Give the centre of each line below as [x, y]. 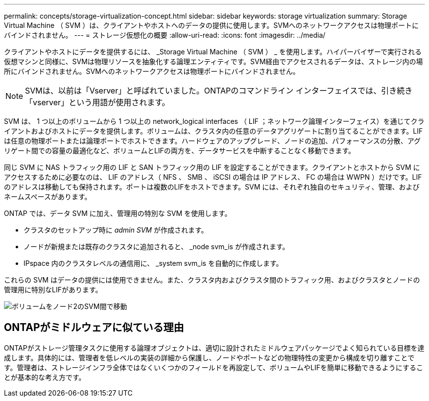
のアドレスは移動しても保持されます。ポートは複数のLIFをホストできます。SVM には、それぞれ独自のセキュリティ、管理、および [212, 187]
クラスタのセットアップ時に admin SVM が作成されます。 [116, 230]
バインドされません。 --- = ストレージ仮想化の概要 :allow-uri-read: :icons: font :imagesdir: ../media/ [165, 35]
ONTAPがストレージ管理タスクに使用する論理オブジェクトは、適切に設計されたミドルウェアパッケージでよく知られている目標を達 [214, 348]
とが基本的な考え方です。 [45, 377]
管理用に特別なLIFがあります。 [53, 290]
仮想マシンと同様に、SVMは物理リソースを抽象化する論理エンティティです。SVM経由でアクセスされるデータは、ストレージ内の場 [214, 61]
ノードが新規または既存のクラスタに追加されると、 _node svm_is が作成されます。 [156, 247]
